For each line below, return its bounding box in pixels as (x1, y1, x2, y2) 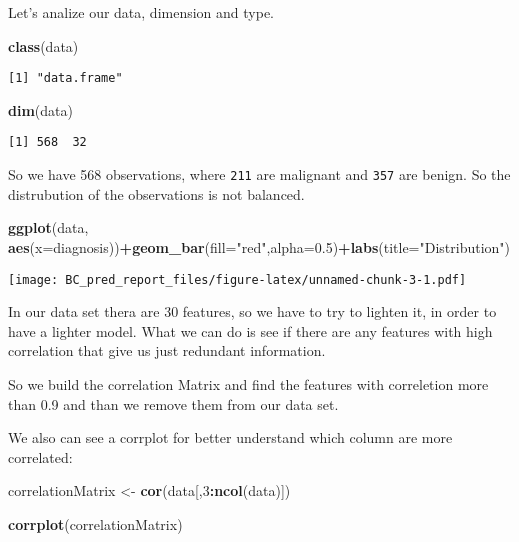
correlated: (8, 446, 73, 467)
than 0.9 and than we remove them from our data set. (8, 393, 339, 414)
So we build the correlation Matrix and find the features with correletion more (8, 373, 489, 394)
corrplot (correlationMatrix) (8, 513, 183, 534)
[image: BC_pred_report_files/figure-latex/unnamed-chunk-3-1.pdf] (8, 272, 467, 287)
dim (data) (8, 99, 73, 120)
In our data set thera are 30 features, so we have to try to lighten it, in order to (8, 301, 497, 322)
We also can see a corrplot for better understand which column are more (8, 427, 453, 448)
